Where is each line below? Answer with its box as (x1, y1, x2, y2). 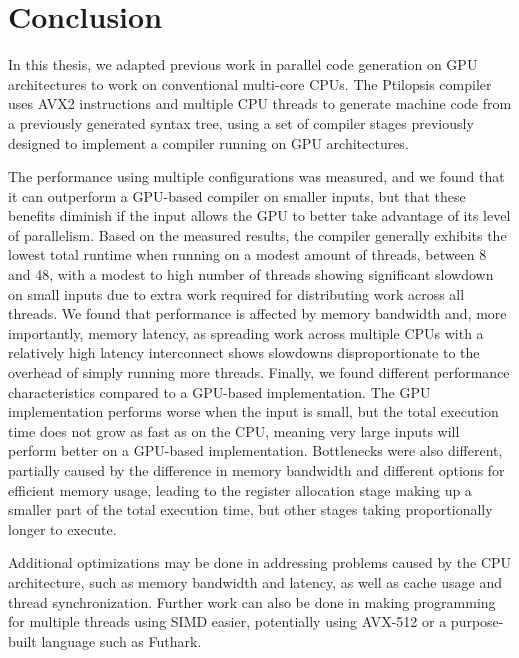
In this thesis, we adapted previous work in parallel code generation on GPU (8, 54, 478, 75)
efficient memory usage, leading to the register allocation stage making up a (8, 479, 472, 500)
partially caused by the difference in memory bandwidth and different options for (8, 460, 505, 480)
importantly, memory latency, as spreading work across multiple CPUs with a (8, 322, 484, 343)
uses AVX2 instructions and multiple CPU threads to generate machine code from (8, 93, 512, 114)
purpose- (450, 611, 504, 632)
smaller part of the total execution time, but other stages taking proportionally (8, 499, 493, 520)
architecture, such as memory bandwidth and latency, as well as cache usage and (8, 571, 502, 592)
